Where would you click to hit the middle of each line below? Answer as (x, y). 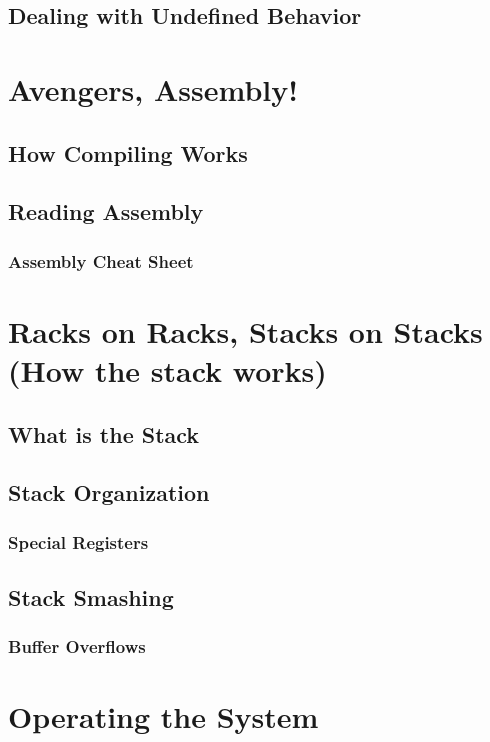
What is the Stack (104, 433)
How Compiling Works (128, 152)
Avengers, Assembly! (153, 88)
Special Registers (78, 541)
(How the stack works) (167, 369)
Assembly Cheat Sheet (101, 260)
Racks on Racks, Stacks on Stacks (245, 330)
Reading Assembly (106, 211)
